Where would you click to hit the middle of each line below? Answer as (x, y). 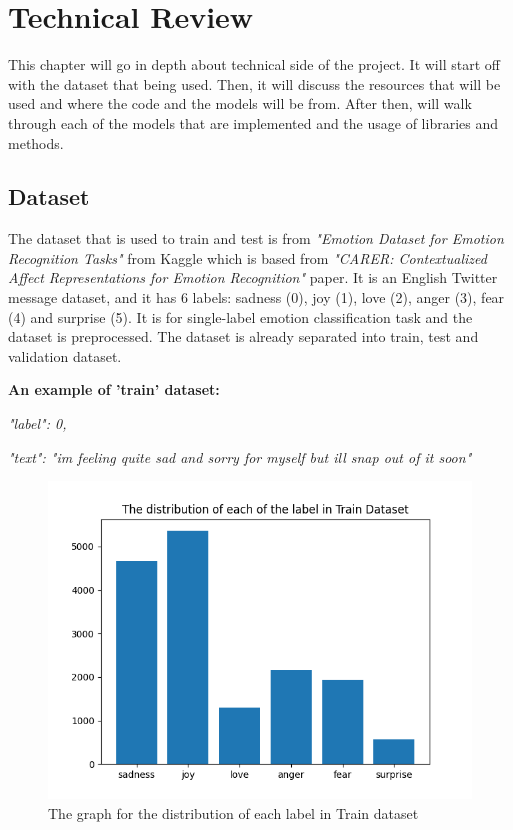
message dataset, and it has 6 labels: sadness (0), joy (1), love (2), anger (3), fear (256, 297)
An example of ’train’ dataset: (114, 389)
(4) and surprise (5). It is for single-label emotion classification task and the (240, 316)
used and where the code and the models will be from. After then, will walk (240, 103)
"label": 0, (37, 423)
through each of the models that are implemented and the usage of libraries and (253, 122)
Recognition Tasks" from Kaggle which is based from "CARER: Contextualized (247, 257)
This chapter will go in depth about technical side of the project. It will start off (254, 64)
